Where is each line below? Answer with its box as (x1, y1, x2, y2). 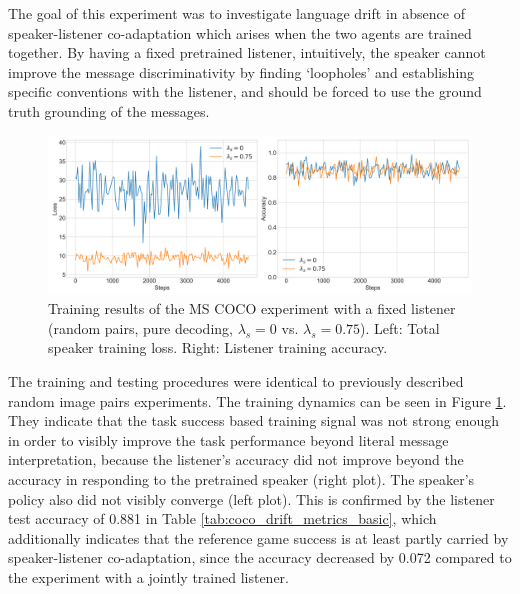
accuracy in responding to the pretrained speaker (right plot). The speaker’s (8, 468, 475, 489)
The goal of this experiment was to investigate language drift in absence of (8, 3, 465, 23)
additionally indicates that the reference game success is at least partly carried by (8, 527, 509, 548)
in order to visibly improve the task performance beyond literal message (8, 429, 449, 450)
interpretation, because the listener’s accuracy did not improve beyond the (8, 449, 464, 470)
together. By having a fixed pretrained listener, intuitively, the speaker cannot (8, 42, 486, 63)
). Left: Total (360, 317, 440, 338)
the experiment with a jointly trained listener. (8, 566, 289, 587)
